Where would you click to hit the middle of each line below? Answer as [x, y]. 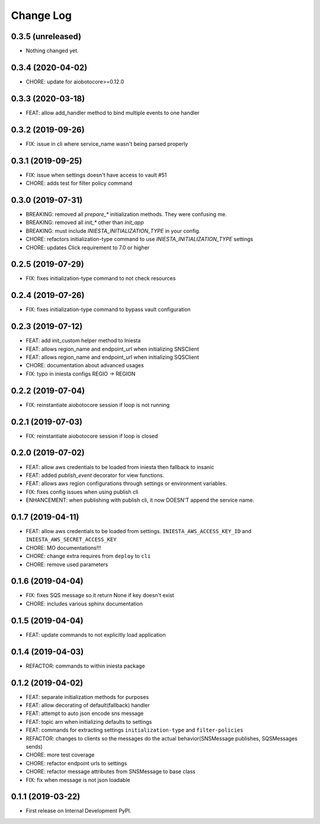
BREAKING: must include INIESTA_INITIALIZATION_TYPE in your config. [113, 230]
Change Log [41, 15]
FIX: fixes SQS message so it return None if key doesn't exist [100, 595]
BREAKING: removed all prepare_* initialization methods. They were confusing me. [127, 214]
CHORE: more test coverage [60, 755]
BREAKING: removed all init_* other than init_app [85, 223]
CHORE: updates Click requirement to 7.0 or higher [88, 247]
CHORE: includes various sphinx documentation [84, 604]
